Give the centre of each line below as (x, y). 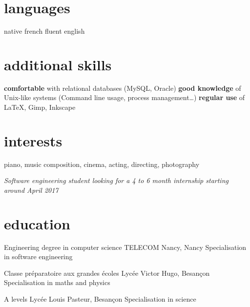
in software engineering (38, 256)
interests (33, 140)
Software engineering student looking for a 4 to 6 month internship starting (116, 180)
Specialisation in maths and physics (57, 282)
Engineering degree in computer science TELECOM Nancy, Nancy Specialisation (125, 247)
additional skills (58, 64)
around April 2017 (31, 190)
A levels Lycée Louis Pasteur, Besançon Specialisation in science (100, 299)
